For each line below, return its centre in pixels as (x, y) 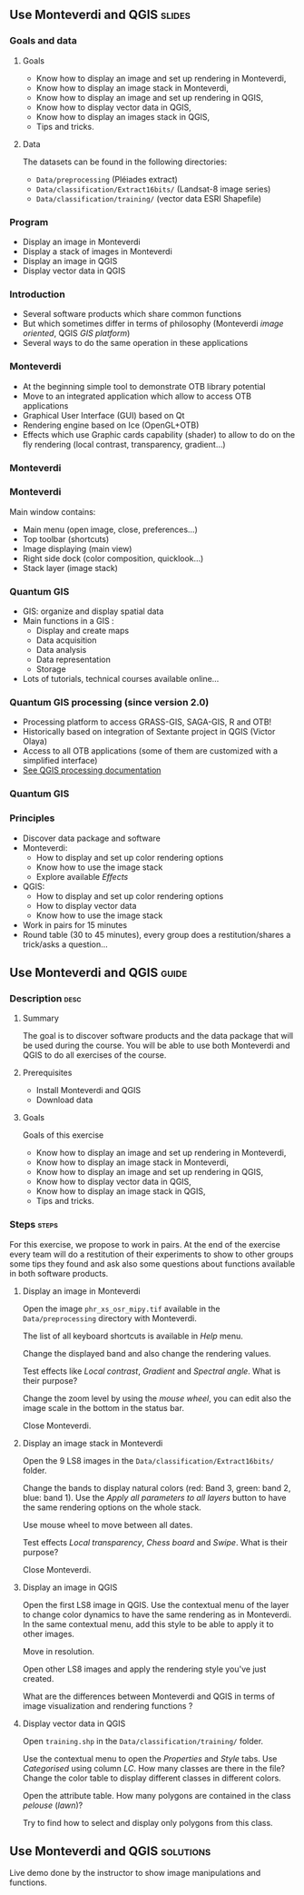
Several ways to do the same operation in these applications (135, 343)
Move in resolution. (59, 1651)
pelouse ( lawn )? (53, 1805)
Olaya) (35, 741)
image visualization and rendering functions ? (108, 1705)
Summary (40, 1018)
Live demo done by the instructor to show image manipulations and (135, 1873)
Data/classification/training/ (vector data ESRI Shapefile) (148, 198)
